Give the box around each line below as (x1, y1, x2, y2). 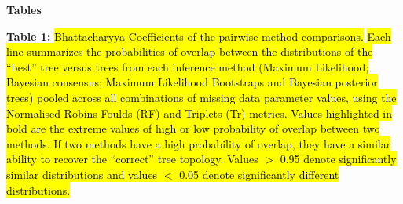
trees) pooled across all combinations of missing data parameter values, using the (6, 89, 397, 105)
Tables (6, 2, 42, 17)
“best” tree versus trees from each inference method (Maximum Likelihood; (6, 58, 369, 75)
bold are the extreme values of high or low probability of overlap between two (6, 120, 380, 137)
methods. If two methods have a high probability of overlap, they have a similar (6, 135, 391, 151)
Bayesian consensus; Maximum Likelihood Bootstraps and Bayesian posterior (6, 74, 378, 90)
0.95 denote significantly (280, 151, 397, 167)
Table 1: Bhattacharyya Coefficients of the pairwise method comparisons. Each (6, 27, 391, 44)
